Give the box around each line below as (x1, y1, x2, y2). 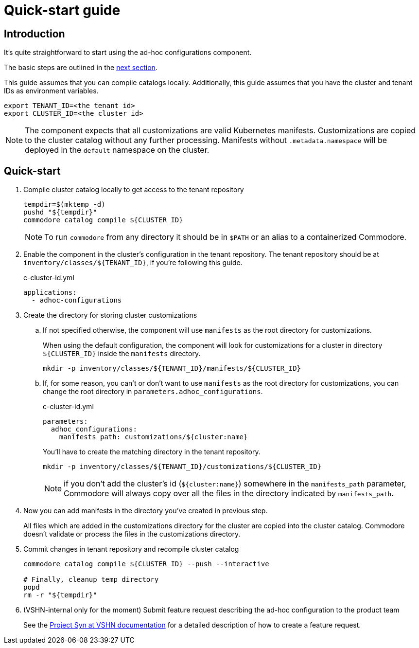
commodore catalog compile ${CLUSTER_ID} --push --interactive (23, 560, 269, 568)
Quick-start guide (4, 2, 121, 18)
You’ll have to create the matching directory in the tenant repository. (43, 448, 261, 456)
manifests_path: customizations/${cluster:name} (59, 433, 248, 441)
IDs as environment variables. (4, 87, 99, 95)
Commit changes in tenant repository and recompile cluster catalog (23, 545, 239, 554)
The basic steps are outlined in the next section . (4, 63, 157, 72)
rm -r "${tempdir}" (23, 591, 97, 599)
